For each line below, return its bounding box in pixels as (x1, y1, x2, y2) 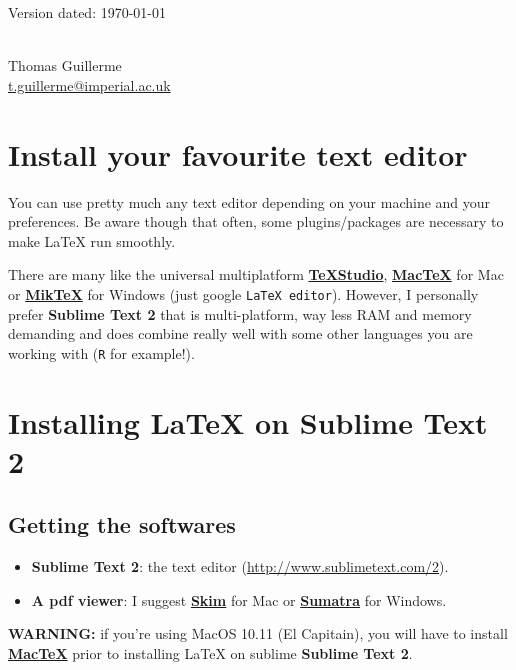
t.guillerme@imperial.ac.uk (8, 74, 171, 95)
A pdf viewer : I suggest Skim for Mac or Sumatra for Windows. (31, 589, 447, 610)
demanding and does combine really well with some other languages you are (8, 323, 473, 344)
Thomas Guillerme (8, 55, 122, 76)
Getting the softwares (8, 509, 236, 540)
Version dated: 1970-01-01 (8, 2, 167, 22)
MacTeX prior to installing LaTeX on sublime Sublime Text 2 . (8, 642, 413, 663)
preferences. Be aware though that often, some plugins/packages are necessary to (8, 211, 504, 232)
